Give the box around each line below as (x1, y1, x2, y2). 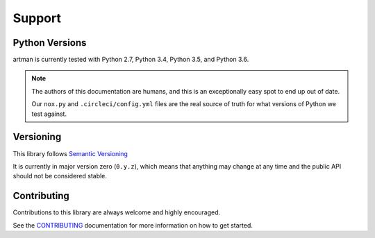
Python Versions (12, 37, 87, 49)
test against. (31, 110, 67, 118)
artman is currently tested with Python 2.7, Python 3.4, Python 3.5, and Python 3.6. (12, 56, 249, 64)
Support (12, 10, 62, 26)
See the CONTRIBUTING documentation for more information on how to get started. (12, 221, 253, 229)
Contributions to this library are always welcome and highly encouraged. (12, 208, 221, 216)
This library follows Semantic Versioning (12, 149, 128, 158)
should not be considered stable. (12, 172, 108, 180)
